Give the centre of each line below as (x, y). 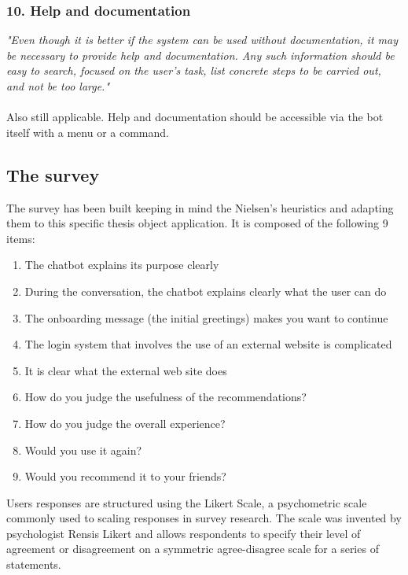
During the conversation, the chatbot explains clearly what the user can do (206, 291)
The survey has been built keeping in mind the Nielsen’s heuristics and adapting (200, 207)
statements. (34, 564)
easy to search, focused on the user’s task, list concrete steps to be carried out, (194, 70)
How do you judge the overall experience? (125, 423)
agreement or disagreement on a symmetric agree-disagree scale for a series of (193, 549)
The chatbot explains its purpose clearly (122, 265)
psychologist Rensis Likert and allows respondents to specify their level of (184, 533)
